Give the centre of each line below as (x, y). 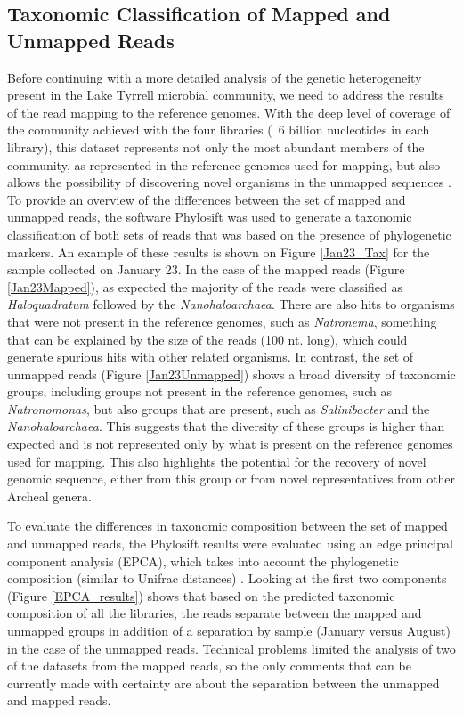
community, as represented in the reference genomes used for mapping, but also (224, 164)
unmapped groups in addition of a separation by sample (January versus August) (229, 630)
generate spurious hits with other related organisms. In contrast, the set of (211, 357)
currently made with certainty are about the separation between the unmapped (223, 682)
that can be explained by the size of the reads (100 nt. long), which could (207, 339)
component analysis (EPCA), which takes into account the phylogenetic (203, 561)
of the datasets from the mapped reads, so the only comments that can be (209, 666)
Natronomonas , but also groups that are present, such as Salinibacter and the (219, 408)
